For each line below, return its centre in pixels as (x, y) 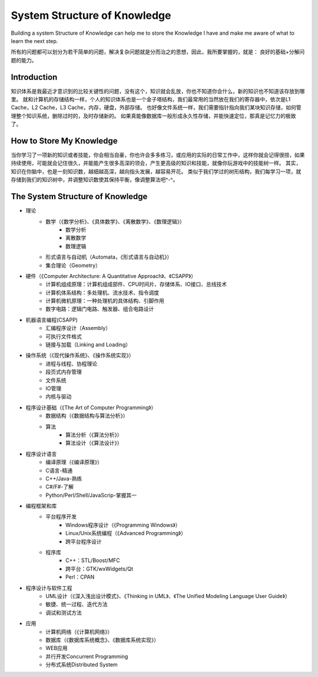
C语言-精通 (59, 470)
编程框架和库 (41, 506)
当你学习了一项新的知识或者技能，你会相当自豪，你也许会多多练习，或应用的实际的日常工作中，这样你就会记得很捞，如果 (158, 155)
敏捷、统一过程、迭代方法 (77, 605)
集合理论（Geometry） (73, 265)
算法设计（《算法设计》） (94, 443)
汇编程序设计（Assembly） (78, 328)
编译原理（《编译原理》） (74, 462)
